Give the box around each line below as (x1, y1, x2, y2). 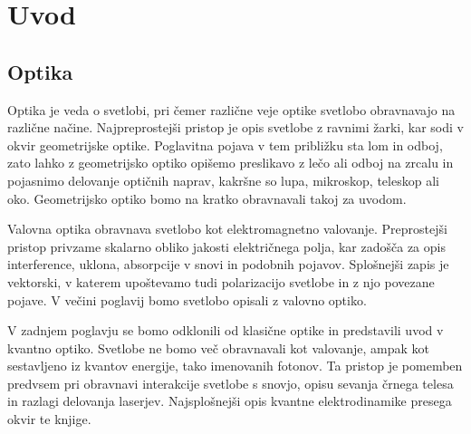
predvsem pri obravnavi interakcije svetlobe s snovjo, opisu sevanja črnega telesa (7, 373, 454, 392)
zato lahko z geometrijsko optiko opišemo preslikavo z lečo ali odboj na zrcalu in (7, 153, 454, 172)
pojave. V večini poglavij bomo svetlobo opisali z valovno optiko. (7, 290, 367, 309)
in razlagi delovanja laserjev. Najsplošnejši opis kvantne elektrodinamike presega (7, 391, 452, 410)
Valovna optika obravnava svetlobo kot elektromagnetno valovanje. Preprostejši (7, 219, 447, 238)
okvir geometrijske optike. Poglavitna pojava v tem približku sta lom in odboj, (7, 135, 443, 154)
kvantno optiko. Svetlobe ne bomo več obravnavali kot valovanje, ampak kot (7, 338, 429, 357)
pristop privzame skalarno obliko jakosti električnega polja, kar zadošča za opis (7, 236, 446, 256)
